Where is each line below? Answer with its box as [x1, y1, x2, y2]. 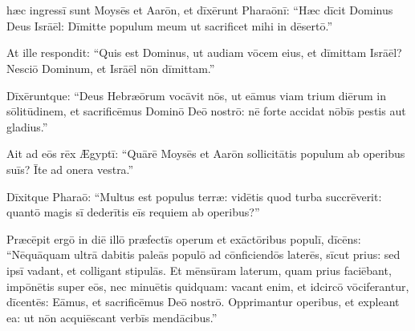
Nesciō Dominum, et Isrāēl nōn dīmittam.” [6, 59, 215, 76]
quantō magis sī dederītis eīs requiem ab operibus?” [6, 204, 260, 220]
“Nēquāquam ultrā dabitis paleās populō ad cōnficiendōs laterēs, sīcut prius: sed [6, 246, 401, 263]
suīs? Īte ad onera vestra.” [6, 160, 134, 177]
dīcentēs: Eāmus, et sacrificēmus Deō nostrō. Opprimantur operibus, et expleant [6, 293, 400, 310]
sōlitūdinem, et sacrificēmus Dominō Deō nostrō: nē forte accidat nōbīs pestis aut [6, 103, 406, 119]
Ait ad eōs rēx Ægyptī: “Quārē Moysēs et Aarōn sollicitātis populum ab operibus [6, 145, 405, 162]
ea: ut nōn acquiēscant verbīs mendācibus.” [6, 309, 218, 325]
